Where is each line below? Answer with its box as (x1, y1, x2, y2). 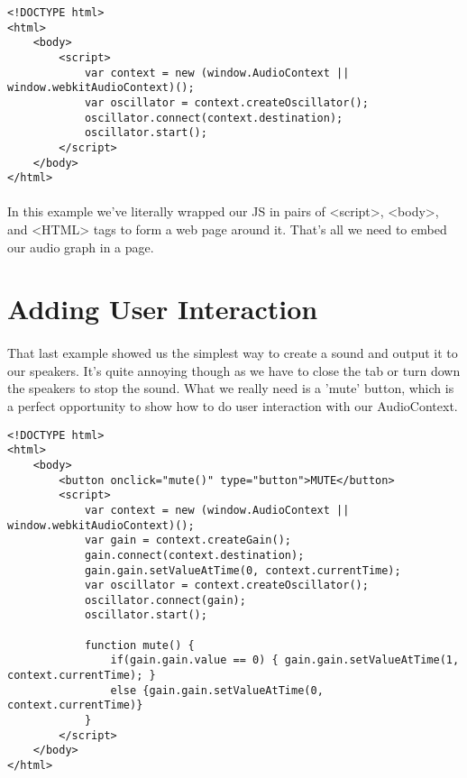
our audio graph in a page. (7, 237, 154, 256)
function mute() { (84, 638, 195, 652)
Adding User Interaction (7, 290, 318, 327)
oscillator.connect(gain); (84, 593, 246, 607)
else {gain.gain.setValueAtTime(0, (110, 683, 324, 697)
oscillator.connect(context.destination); (84, 111, 343, 124)
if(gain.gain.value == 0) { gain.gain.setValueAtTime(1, (110, 654, 460, 667)
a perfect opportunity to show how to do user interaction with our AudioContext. (7, 397, 458, 415)
